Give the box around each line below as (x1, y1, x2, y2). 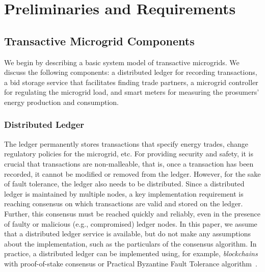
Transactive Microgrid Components (4, 33, 195, 48)
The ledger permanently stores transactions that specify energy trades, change (4, 138, 249, 149)
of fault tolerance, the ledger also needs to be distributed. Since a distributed (4, 178, 245, 189)
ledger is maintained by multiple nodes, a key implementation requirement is (4, 188, 244, 199)
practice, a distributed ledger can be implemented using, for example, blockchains (4, 248, 258, 259)
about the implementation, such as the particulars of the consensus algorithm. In (4, 238, 257, 249)
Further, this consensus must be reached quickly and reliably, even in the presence (4, 208, 260, 219)
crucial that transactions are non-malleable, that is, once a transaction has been (4, 158, 254, 169)
